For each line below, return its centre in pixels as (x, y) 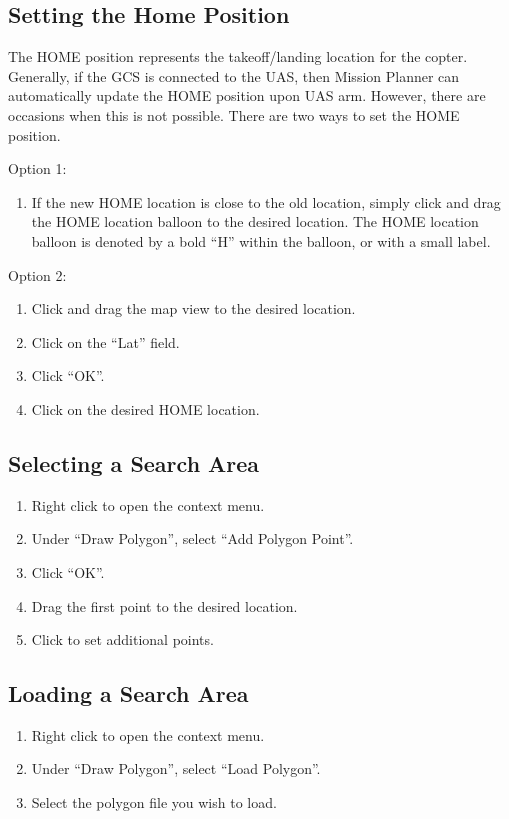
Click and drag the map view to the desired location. (193, 308)
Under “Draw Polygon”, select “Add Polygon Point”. (192, 538)
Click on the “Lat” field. (105, 341)
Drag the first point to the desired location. (164, 605)
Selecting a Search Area (134, 462)
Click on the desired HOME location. (145, 408)
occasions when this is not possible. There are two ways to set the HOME (234, 114)
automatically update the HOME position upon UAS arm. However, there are (247, 95)
